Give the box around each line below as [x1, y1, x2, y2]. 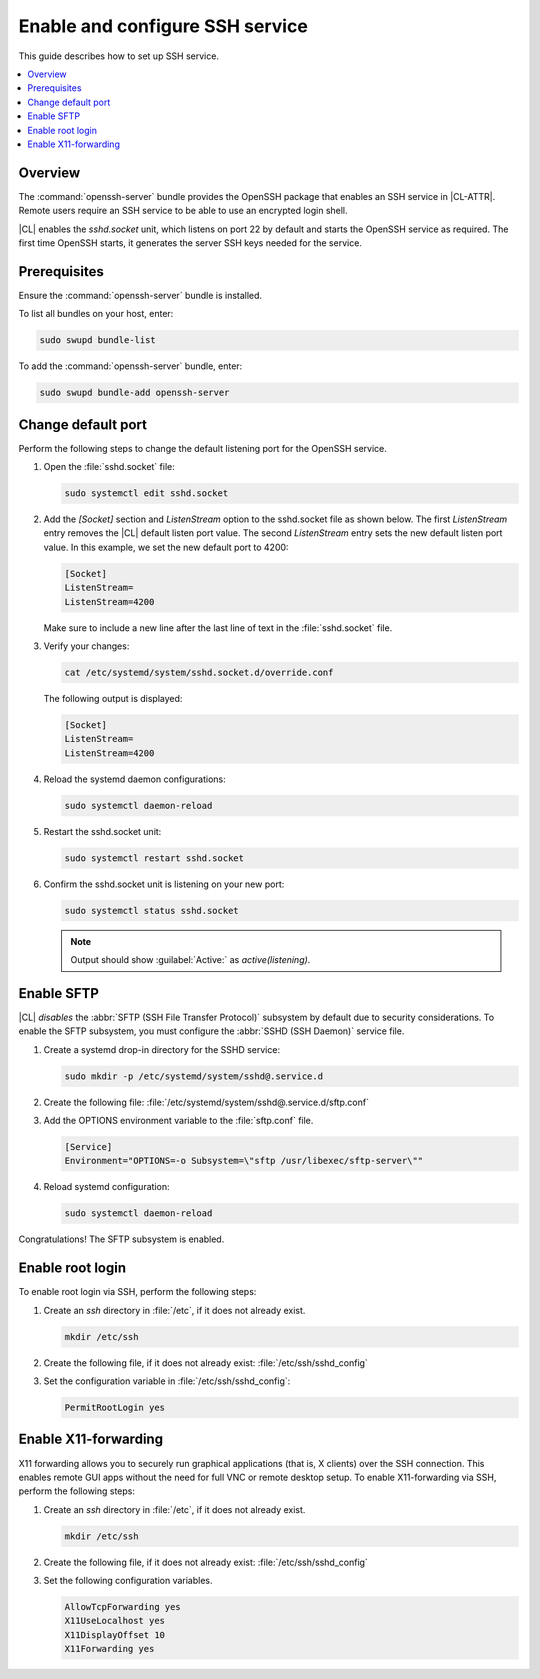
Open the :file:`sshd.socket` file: [43, 461, 175, 473]
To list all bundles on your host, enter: [18, 308, 174, 320]
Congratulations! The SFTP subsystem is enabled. [18, 1233, 225, 1245]
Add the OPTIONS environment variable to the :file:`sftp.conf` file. [43, 1115, 314, 1127]
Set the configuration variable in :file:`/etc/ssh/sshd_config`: [43, 1375, 291, 1387]
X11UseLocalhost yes [64, 1615, 165, 1627]
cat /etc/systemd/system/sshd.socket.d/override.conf [64, 666, 334, 678]
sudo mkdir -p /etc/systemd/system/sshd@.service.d [64, 1070, 324, 1082]
